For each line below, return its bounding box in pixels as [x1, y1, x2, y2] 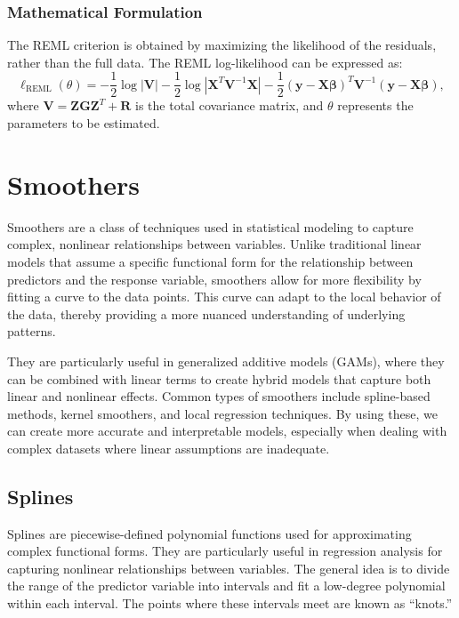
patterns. [7, 322, 56, 341]
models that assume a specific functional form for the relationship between [7, 252, 414, 270]
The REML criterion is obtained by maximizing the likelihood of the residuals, [7, 36, 437, 54]
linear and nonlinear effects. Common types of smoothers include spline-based [7, 387, 431, 405]
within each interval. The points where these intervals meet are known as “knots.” [7, 594, 453, 613]
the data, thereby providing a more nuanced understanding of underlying [7, 304, 406, 323]
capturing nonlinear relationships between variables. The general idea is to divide [7, 558, 450, 577]
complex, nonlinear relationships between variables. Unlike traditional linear [7, 235, 422, 253]
